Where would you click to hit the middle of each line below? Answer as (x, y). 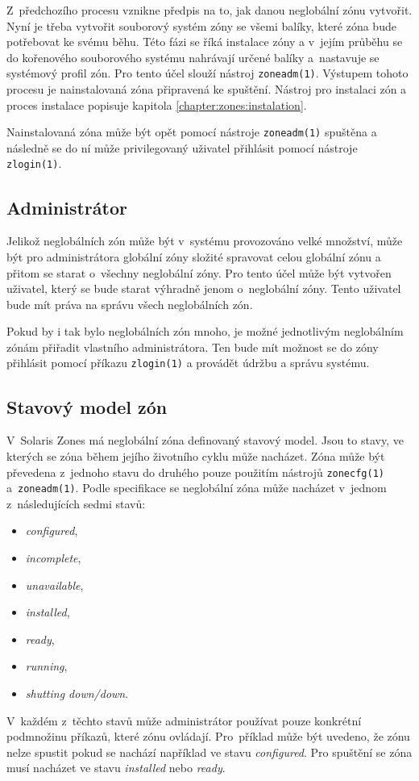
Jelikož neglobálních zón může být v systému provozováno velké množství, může (205, 241)
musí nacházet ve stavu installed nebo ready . (116, 768)
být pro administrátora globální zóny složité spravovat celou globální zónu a (194, 256)
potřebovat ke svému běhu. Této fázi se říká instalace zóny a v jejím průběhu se (205, 42)
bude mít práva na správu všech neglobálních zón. (130, 304)
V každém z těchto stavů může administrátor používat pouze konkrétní (184, 720)
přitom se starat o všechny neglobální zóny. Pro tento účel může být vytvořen (199, 272)
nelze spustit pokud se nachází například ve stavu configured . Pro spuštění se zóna (209, 752)
